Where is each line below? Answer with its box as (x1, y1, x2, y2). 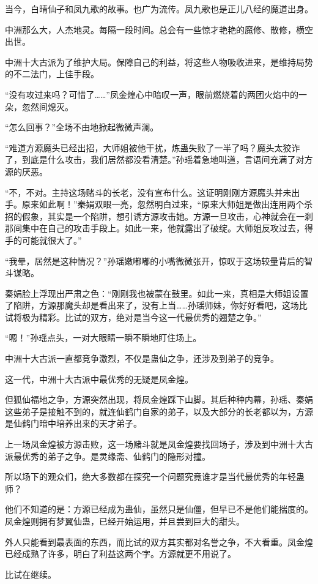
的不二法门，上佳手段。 (5, 67, 99, 80)
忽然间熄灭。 (21, 100, 73, 113)
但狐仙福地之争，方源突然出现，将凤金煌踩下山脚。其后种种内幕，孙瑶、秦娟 (5, 393, 313, 406)
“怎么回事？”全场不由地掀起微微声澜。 (5, 121, 159, 133)
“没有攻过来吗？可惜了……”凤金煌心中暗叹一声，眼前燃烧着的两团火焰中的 (5, 88, 298, 100)
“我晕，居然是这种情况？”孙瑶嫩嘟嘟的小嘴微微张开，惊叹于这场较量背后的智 (5, 254, 313, 267)
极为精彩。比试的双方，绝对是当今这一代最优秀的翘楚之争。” (21, 310, 262, 323)
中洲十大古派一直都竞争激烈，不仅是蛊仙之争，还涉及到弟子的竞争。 (5, 352, 279, 365)
